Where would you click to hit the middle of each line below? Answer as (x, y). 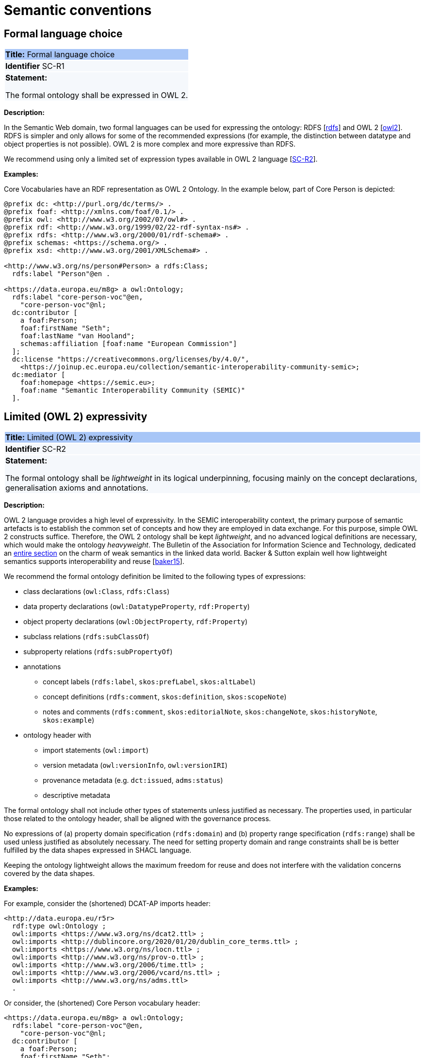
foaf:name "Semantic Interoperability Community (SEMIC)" (133, 390)
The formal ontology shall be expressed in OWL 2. (97, 95)
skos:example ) (69, 720)
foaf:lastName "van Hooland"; (77, 336)
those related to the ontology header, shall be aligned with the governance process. (138, 819)
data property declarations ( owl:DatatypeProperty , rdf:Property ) (137, 607)
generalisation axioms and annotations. (77, 488)
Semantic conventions (78, 10)
